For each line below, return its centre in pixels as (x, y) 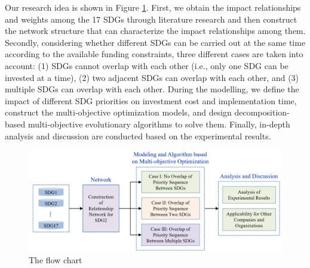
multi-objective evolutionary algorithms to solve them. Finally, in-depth (159, 124)
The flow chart (56, 260)
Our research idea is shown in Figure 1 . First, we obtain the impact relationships (153, 7)
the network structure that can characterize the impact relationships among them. (155, 31)
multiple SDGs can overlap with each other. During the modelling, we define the (152, 89)
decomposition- (262, 112)
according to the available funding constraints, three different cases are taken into (154, 54)
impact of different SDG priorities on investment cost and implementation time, (151, 100)
